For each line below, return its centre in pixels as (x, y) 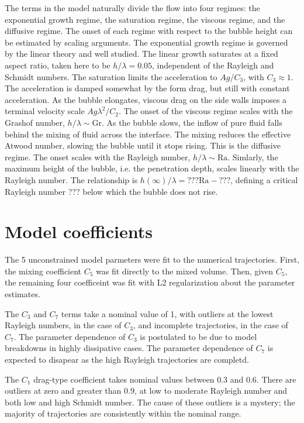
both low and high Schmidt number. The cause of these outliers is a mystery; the (150, 402)
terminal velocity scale (45, 111)
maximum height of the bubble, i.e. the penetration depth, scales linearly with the (152, 168)
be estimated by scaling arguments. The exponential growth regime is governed (146, 42)
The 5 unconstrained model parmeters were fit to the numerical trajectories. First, (152, 259)
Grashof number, (35, 122)
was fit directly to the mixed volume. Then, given (185, 271)
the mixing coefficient (43, 271)
